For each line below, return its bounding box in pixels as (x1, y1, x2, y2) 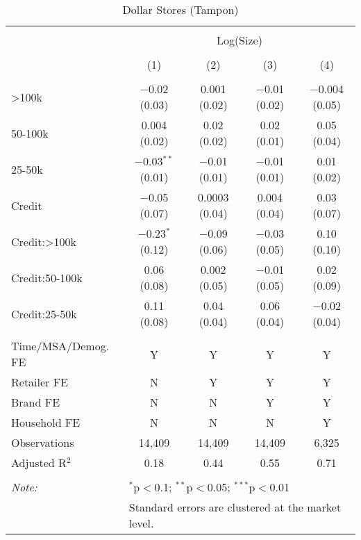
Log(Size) (216, 32, 262, 48)
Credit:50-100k (11, 269, 83, 286)
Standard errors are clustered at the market (128, 499, 342, 515)
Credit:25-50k (11, 305, 77, 322)
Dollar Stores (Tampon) (122, 1, 239, 17)
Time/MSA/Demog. (11, 338, 110, 354)
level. (128, 515, 154, 531)
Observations (11, 434, 74, 450)
